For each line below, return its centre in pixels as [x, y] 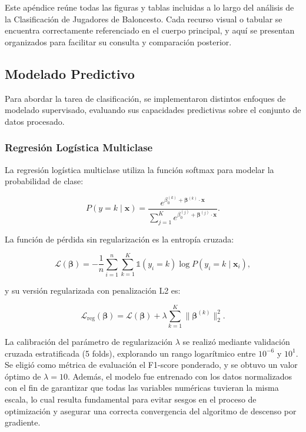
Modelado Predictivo [70, 73]
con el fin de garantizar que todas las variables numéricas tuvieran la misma [142, 388]
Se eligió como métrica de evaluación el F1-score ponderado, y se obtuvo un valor [151, 365]
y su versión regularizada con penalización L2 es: [93, 290]
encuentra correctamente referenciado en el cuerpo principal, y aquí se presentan [150, 30]
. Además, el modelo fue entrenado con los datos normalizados [180, 376]
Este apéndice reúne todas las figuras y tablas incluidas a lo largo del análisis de [149, 7]
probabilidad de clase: [44, 181]
